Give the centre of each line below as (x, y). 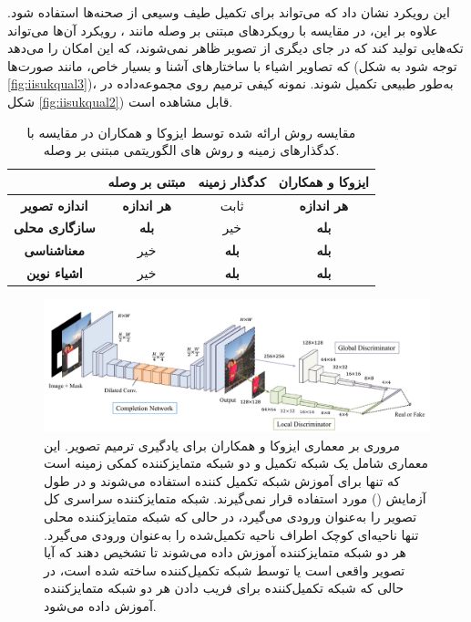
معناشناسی (54, 250)
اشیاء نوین (54, 273)
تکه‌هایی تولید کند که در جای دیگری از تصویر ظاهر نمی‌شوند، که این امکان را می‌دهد (235, 48)
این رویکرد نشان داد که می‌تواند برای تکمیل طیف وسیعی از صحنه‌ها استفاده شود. (229, 12)
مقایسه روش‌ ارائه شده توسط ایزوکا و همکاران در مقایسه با (191, 132)
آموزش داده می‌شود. (100, 605)
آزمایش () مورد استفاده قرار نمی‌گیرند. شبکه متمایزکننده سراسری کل (235, 498)
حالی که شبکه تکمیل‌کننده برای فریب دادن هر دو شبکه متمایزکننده (224, 588)
